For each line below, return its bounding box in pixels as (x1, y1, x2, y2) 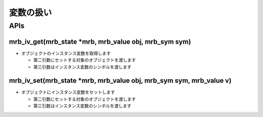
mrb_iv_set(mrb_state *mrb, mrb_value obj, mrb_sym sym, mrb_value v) (9, 77, 232, 85)
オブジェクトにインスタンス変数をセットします (21, 89, 115, 95)
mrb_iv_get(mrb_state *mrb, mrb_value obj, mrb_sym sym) (9, 37, 191, 46)
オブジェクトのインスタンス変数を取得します (21, 50, 111, 56)
